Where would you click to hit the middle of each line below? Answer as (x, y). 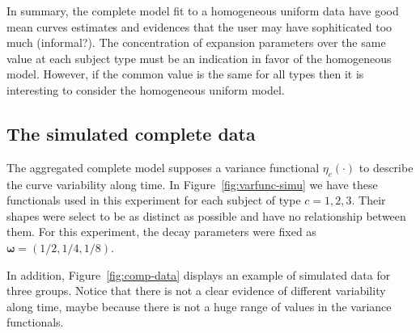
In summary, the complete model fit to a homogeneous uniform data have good (203, 11)
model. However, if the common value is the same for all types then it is (185, 74)
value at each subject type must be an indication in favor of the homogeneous (199, 58)
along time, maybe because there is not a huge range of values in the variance (199, 306)
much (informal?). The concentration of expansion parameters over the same (196, 42)
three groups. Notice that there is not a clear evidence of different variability (196, 291)
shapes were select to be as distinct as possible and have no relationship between (206, 215)
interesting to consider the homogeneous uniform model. (146, 89)
